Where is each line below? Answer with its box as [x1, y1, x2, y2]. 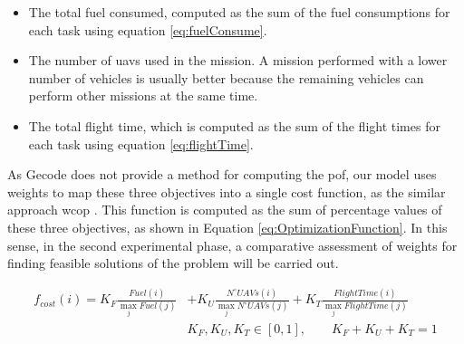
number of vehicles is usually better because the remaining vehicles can [28, 68, 424, 87]
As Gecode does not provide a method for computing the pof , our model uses [7, 165, 437, 184]
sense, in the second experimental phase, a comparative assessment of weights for [7, 235, 458, 254]
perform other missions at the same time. [28, 86, 258, 105]
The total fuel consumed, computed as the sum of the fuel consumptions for [28, 3, 450, 21]
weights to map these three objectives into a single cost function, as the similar [7, 182, 446, 201]
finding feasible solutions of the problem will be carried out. [7, 253, 339, 272]
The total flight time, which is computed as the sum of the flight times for [28, 116, 440, 135]
